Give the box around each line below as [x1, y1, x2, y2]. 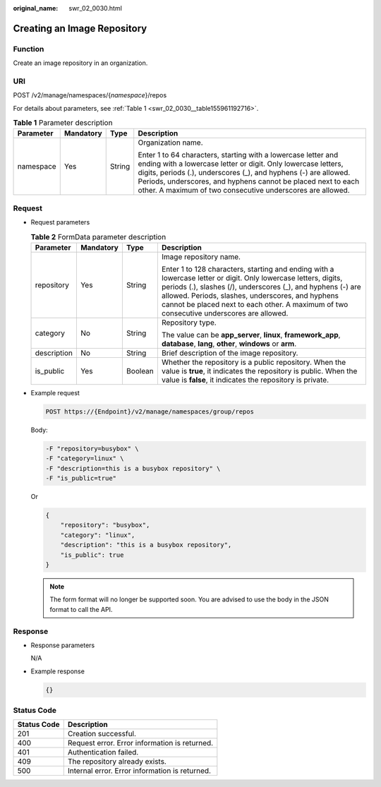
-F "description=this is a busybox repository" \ [45, 464, 221, 472]
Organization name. [138, 138, 204, 148]
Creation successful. [67, 729, 137, 739]
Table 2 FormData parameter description [30, 232, 167, 241]
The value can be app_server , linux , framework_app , [161, 330, 341, 340]
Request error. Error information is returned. [67, 738, 214, 748]
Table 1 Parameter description [13, 118, 113, 128]
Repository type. [161, 318, 217, 328]
